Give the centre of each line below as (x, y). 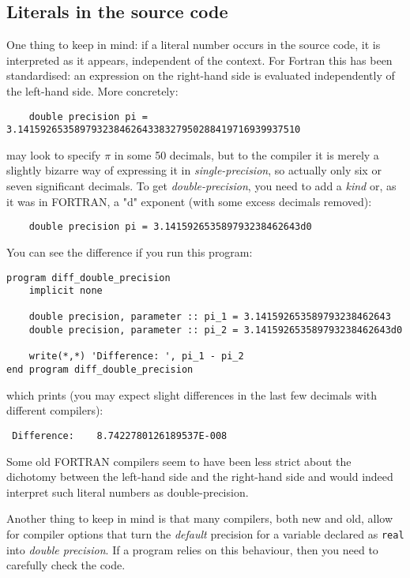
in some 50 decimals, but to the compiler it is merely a (246, 154)
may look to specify (54, 154)
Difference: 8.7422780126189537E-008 (120, 435)
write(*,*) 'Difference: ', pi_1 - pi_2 (136, 357)
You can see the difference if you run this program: (130, 251)
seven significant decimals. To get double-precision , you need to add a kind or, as (201, 186)
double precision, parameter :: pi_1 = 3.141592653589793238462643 (210, 317)
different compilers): (55, 410)
